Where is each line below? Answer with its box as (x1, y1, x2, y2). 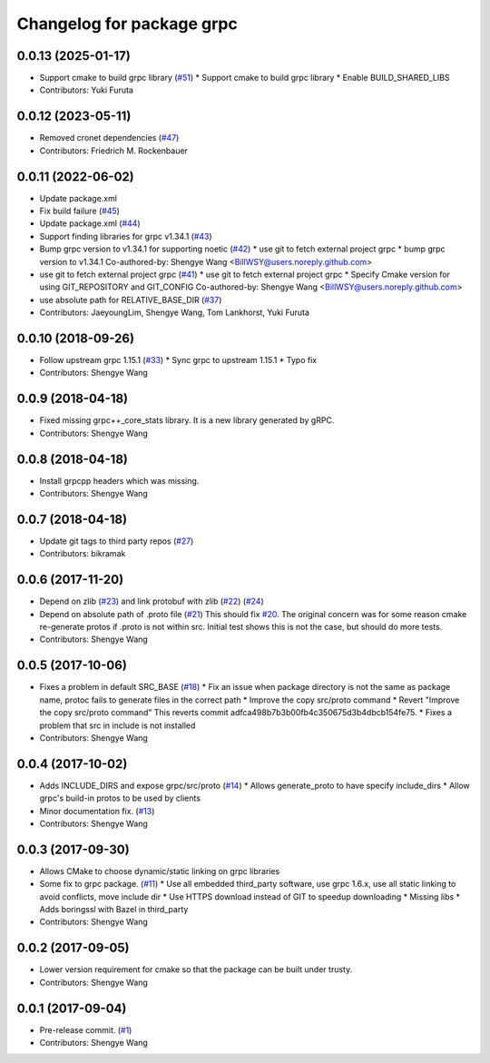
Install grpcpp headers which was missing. (39, 475, 200, 486)
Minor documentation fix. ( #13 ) (39, 805, 155, 816)
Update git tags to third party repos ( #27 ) (39, 536, 194, 546)
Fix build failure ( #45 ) (39, 205, 120, 217)
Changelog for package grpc (16, 14, 238, 34)
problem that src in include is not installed (39, 720, 196, 731)
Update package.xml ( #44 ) (39, 218, 141, 229)
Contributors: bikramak (39, 548, 126, 559)
